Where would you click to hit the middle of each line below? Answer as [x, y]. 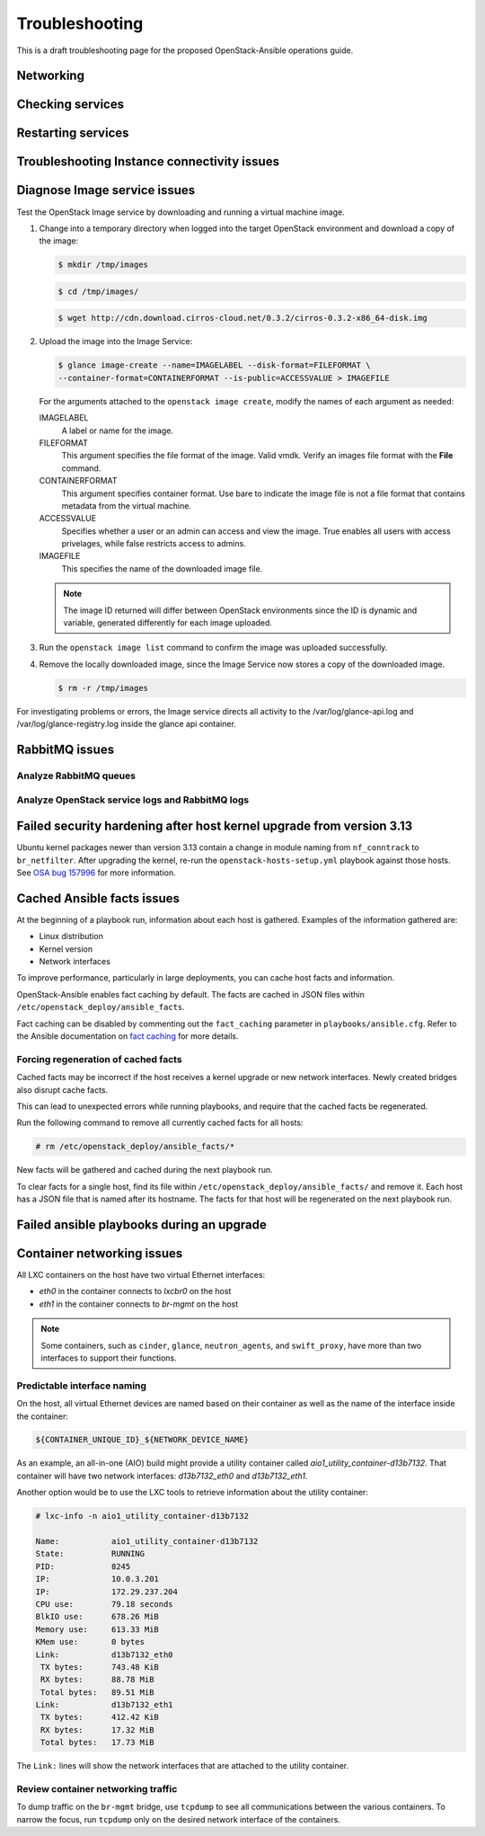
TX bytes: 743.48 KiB [100, 1667]
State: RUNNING [90, 1554]
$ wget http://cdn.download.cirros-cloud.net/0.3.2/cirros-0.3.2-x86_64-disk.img [243, 318]
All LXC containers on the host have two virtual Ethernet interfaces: [141, 1275]
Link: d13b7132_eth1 [105, 1705]
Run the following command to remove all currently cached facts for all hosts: [160, 1122]
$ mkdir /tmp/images [103, 265]
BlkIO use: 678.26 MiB [97, 1617]
